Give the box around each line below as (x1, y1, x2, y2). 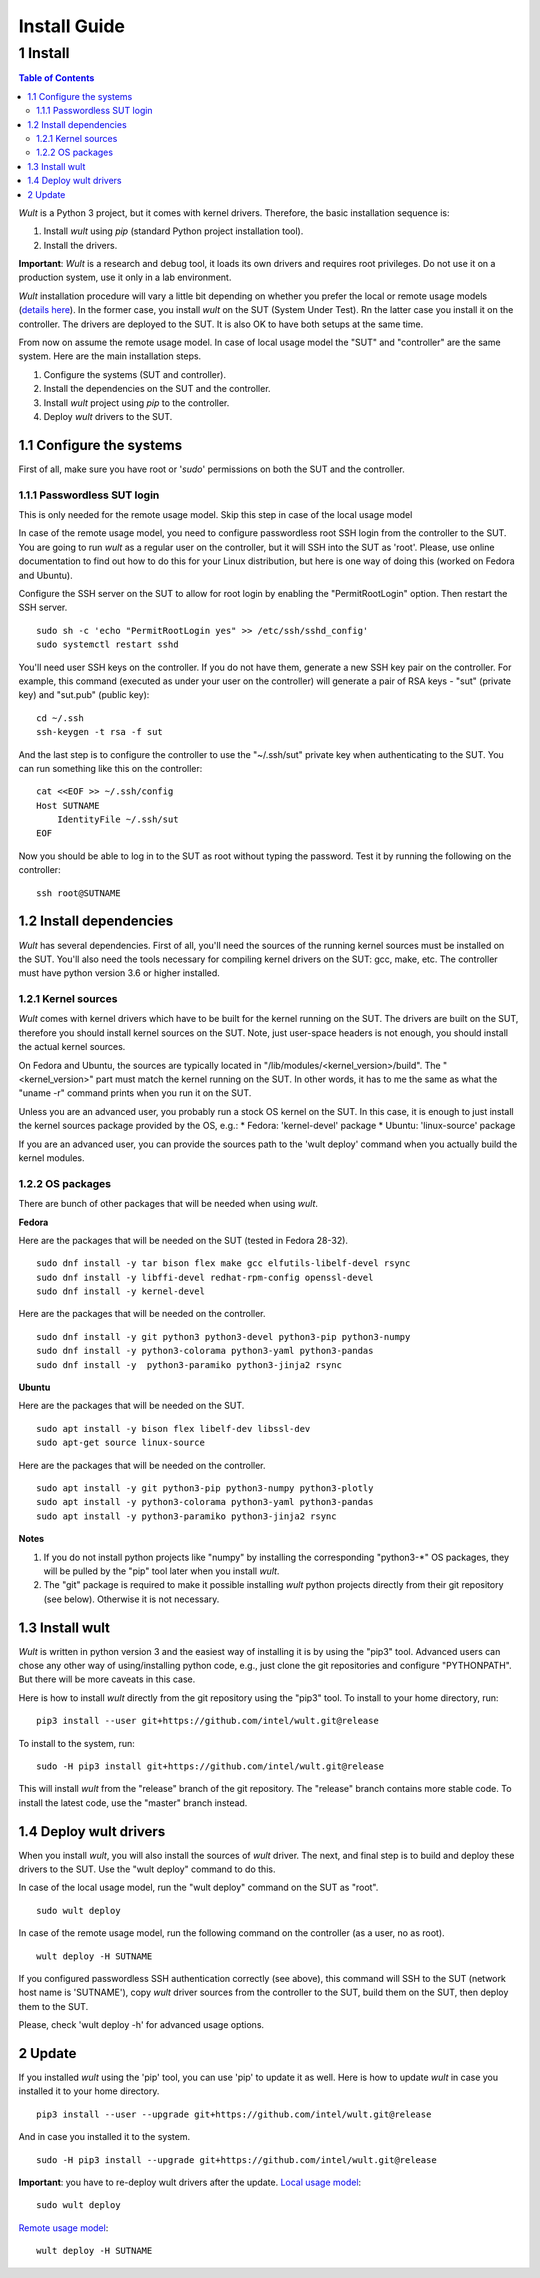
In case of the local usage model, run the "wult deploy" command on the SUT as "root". (18, 1881, 379, 1894)
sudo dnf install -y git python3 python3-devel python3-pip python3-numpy (36, 1331, 411, 1342)
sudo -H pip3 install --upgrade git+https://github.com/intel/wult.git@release (36, 2154, 437, 2165)
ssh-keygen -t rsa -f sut (36, 726, 164, 738)
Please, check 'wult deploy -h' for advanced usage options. (18, 2019, 265, 2031)
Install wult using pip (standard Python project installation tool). (43, 225, 304, 237)
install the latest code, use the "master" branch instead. (18, 1796, 248, 1809)
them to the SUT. (18, 2000, 89, 2012)
